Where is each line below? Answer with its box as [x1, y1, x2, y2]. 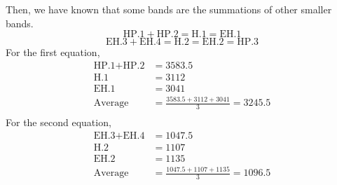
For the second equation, [6, 115, 111, 130]
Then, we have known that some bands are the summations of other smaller [6, 2, 332, 16]
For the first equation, [6, 45, 100, 60]
